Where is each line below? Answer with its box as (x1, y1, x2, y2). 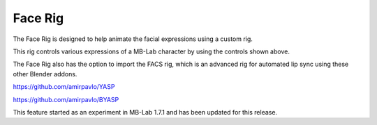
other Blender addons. (13, 69, 77, 78)
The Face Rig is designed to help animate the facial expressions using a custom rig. (13, 35, 253, 43)
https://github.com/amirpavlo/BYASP (13, 95, 119, 103)
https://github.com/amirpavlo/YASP (13, 83, 115, 91)
